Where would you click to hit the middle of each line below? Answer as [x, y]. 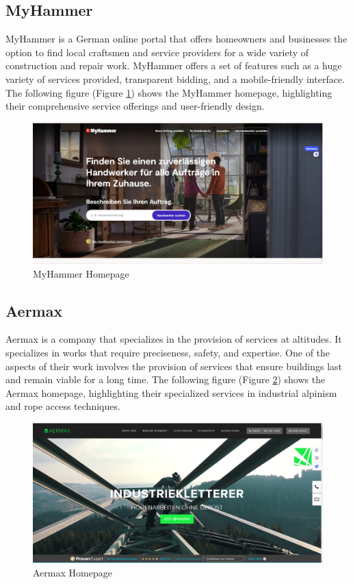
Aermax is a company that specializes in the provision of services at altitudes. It [174, 339]
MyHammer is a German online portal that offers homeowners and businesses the [176, 39]
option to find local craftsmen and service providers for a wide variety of [157, 52]
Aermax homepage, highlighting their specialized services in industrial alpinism [171, 392]
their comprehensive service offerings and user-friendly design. [135, 106]
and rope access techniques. [63, 406]
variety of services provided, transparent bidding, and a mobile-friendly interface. [175, 78]
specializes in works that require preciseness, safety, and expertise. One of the [168, 352]
